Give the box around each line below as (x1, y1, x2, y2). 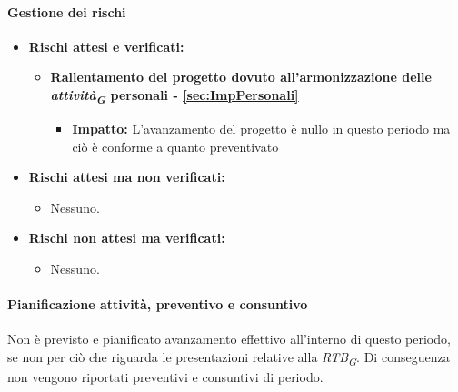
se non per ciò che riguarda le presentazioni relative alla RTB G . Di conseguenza (7, 347, 450, 368)
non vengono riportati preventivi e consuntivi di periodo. (7, 367, 324, 387)
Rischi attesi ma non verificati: (28, 167, 225, 186)
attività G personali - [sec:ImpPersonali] (50, 85, 299, 107)
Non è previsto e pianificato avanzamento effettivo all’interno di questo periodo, (7, 329, 451, 348)
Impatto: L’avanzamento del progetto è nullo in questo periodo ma (72, 119, 451, 138)
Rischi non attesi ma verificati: (28, 228, 225, 247)
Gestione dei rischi (7, 2, 126, 21)
